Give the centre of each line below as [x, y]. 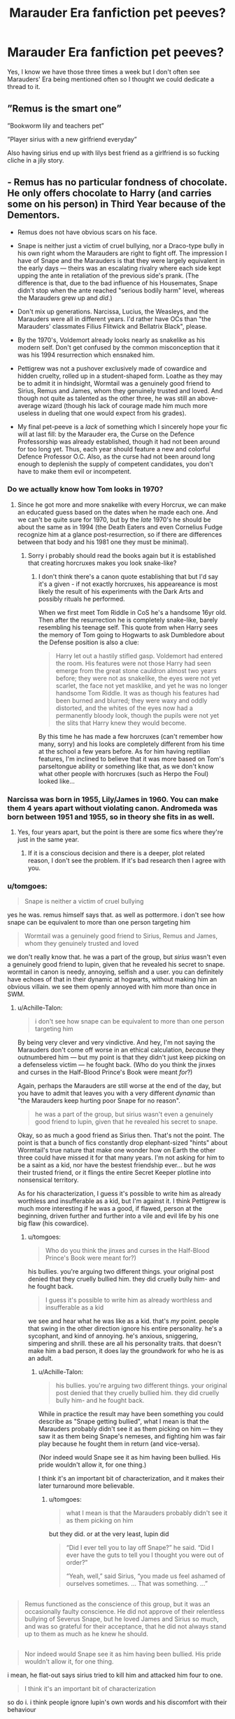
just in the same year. [48, 840]
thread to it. [24, 86]
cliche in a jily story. [36, 160]
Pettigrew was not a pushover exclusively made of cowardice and [112, 368]
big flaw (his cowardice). [53, 1223]
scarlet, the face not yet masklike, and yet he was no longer [142, 686]
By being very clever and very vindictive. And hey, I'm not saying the [116, 1042]
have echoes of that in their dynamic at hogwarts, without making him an [112, 979]
